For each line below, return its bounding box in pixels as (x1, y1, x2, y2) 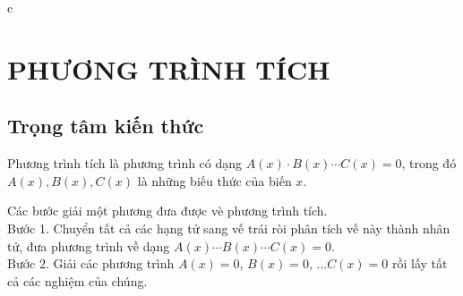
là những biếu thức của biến (137, 171, 292, 190)
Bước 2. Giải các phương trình (7, 254, 175, 273)
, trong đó (401, 154, 457, 173)
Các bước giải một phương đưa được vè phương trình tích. (7, 201, 328, 220)
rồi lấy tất (391, 254, 448, 273)
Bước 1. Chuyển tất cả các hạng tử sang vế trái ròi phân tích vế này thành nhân (7, 218, 450, 237)
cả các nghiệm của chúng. (7, 271, 148, 290)
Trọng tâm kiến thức (7, 112, 204, 140)
